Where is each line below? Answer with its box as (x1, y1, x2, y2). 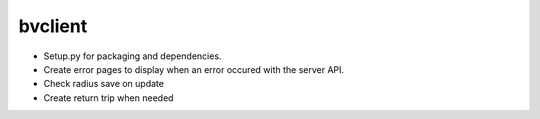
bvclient (18, 15, 88, 37)
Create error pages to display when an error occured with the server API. (43, 63, 345, 75)
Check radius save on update (43, 78, 165, 90)
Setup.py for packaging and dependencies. (43, 50, 222, 62)
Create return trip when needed (43, 91, 174, 104)
